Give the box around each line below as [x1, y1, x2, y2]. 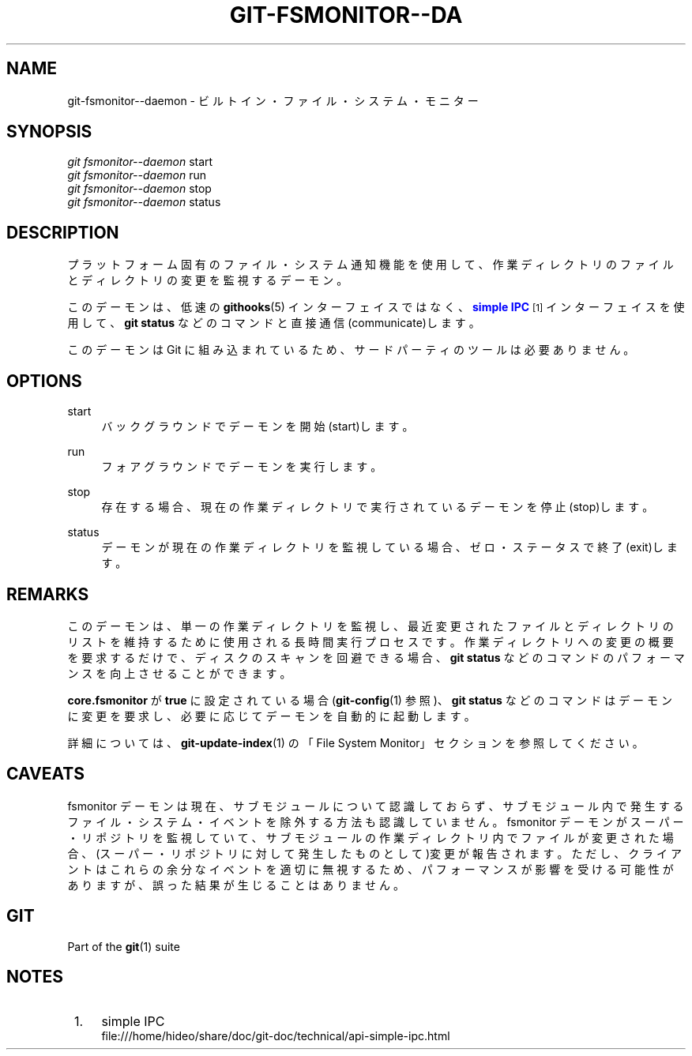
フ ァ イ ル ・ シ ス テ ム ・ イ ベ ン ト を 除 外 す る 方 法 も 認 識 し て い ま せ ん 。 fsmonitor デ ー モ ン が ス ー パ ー [67, 814, 684, 829]
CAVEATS [6, 764, 85, 784]
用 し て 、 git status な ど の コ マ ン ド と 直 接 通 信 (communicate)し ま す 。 [67, 316, 480, 330]
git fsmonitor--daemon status [67, 195, 221, 209]
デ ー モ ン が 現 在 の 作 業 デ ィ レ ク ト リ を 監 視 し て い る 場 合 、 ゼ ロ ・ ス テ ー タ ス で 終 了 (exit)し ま [101, 540, 678, 554]
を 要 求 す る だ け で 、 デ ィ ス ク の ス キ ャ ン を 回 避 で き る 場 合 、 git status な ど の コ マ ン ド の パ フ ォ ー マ [67, 650, 685, 664]
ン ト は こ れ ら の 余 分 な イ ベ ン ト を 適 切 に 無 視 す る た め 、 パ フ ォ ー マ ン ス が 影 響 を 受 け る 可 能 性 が [67, 862, 674, 876]
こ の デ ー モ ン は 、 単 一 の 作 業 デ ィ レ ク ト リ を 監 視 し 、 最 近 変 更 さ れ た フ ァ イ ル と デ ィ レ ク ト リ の [67, 618, 674, 633]
